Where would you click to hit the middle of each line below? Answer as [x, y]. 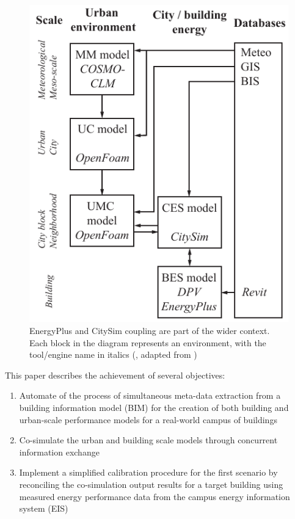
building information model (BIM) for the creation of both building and [154, 407]
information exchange [59, 452]
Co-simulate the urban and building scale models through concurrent [148, 440]
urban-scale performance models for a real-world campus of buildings [148, 419]
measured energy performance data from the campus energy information [155, 496]
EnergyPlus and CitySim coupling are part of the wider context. [150, 330]
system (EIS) [44, 508]
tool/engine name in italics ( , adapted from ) [113, 354]
